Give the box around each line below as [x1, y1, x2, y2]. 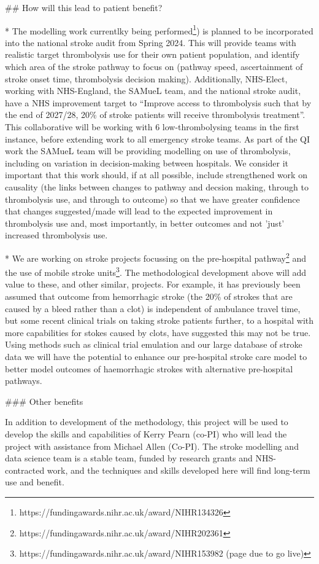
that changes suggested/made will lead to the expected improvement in [5, 205, 273, 217]
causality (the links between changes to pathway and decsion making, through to [5, 180, 309, 193]
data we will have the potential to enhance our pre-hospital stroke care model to [5, 350, 307, 362]
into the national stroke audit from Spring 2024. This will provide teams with [5, 36, 296, 49]
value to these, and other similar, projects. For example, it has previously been [5, 278, 301, 291]
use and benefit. [5, 476, 64, 488]
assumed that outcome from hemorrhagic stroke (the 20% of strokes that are [5, 290, 293, 303]
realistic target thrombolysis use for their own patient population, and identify [5, 48, 300, 61]
